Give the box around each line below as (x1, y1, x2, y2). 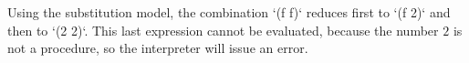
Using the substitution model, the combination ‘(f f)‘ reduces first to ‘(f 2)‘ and (7, 3, 451, 21)
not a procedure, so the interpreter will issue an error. (7, 38, 308, 58)
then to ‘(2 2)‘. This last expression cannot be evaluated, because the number (7, 20, 439, 39)
